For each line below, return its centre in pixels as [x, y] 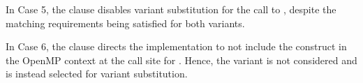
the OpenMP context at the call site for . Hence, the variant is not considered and [181, 60]
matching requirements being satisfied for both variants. [125, 23]
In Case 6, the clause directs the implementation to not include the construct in [176, 46]
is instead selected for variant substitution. [97, 74]
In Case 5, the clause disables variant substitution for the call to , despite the [171, 9]
